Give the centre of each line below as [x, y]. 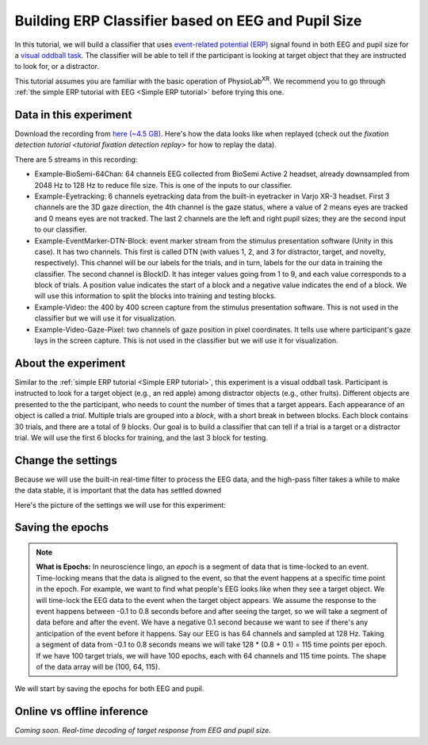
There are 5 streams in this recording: [76, 159]
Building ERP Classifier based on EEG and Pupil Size [188, 21]
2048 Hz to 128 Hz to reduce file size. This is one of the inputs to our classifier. [163, 185]
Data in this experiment [73, 115]
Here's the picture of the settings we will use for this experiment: [120, 505]
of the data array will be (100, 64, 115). [98, 666]
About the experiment [70, 363]
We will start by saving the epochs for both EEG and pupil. [109, 689]
